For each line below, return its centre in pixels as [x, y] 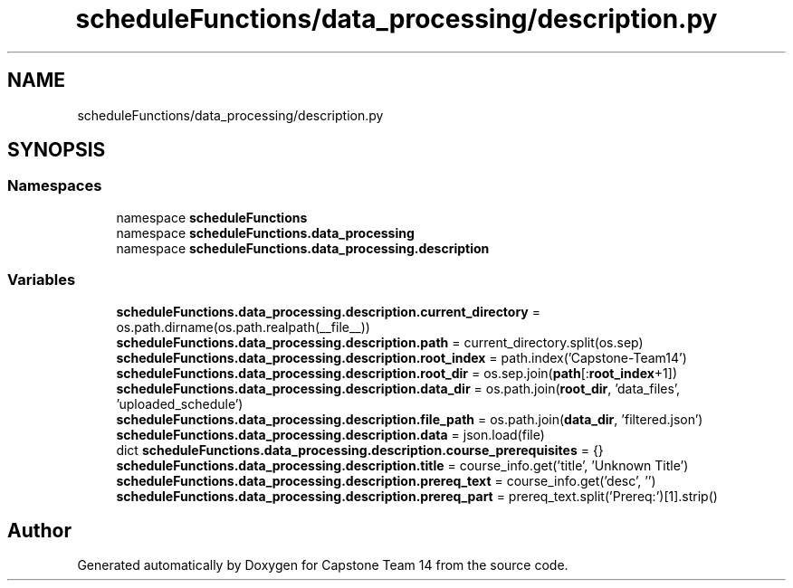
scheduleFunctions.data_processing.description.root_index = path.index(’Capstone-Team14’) [401, 357]
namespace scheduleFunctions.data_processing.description [303, 248]
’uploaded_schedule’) [180, 403]
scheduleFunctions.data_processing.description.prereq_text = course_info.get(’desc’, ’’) [386, 480]
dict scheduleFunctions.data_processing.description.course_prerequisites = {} [360, 450]
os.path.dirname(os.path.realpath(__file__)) [243, 327]
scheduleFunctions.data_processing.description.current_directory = [328, 311]
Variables [42, 280]
